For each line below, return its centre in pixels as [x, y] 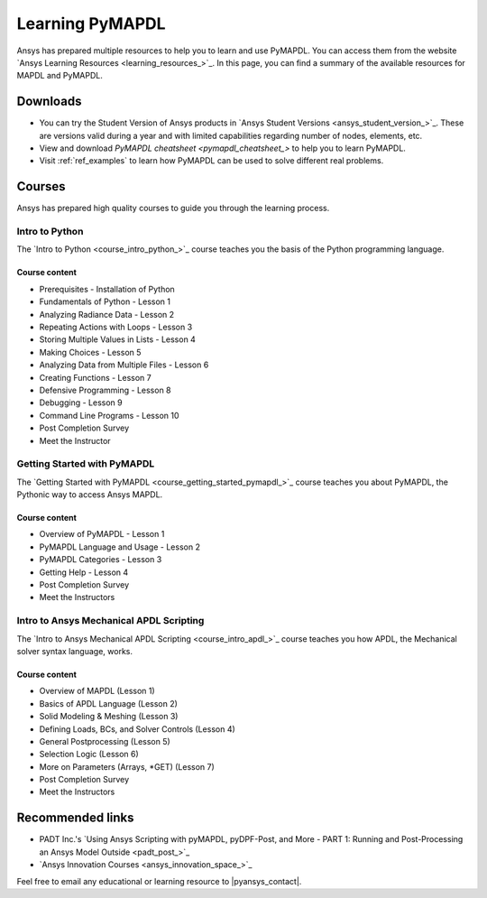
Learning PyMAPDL [91, 23]
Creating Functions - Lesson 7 [96, 377]
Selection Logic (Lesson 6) [89, 755]
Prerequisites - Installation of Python [107, 289]
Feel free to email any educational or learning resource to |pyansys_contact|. [159, 881]
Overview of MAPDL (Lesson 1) [97, 691]
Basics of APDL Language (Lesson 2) [108, 703]
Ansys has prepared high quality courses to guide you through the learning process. [173, 208]
